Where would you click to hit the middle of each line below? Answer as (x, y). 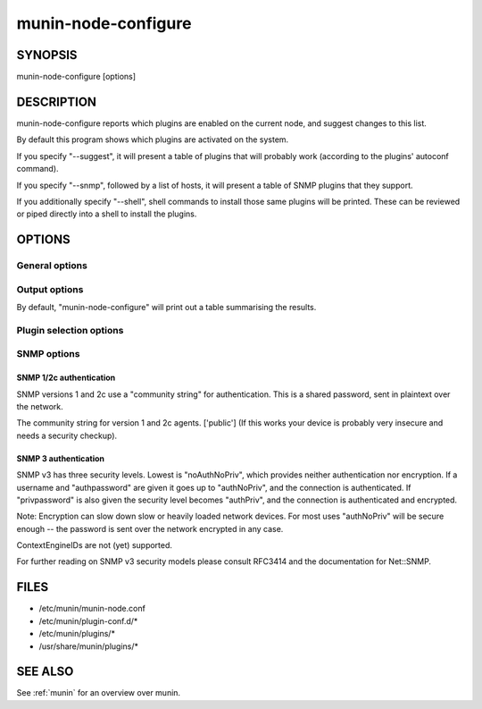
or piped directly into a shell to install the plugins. (107, 214)
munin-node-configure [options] (76, 77)
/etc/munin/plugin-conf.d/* (88, 620)
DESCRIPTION (57, 101)
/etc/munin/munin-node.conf (92, 609)
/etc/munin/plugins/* (77, 634)
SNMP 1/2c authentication (66, 378)
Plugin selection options (70, 330)
